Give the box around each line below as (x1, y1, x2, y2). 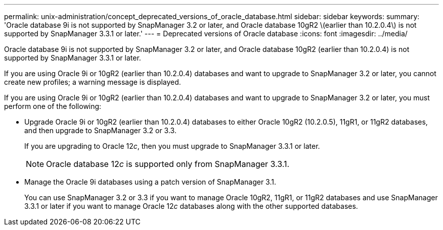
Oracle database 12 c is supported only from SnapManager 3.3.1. (46, 159, 290, 169)
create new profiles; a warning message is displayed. (4, 78, 181, 86)
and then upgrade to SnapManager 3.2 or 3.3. (24, 126, 176, 135)
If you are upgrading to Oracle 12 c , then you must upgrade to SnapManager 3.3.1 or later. (24, 142, 320, 150)
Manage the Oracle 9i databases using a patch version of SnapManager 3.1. (24, 178, 276, 186)
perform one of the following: (4, 102, 102, 110)
